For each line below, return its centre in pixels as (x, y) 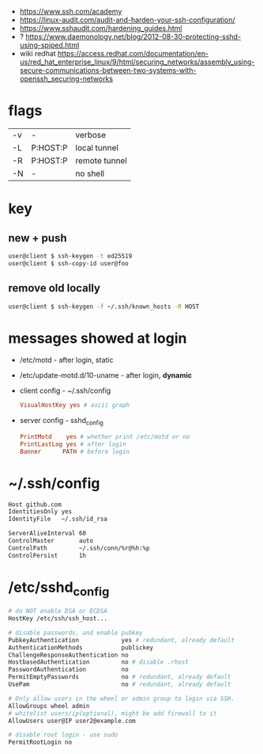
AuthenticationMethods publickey (81, 647)
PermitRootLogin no (40, 743)
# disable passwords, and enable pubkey (76, 633)
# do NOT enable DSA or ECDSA (58, 611)
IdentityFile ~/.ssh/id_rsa (58, 519)
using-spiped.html (49, 45)
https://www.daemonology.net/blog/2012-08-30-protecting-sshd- (133, 36)
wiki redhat (38, 53)
